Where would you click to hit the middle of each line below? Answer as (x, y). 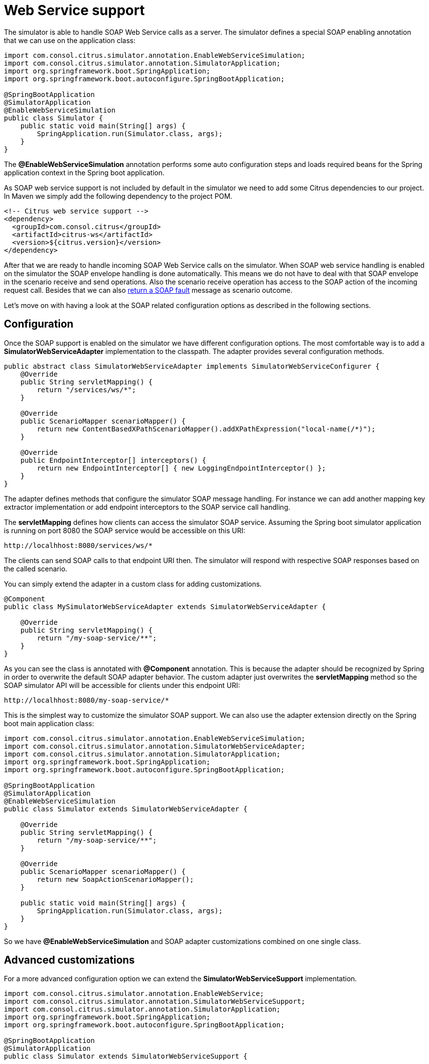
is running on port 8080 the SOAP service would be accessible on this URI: (125, 530)
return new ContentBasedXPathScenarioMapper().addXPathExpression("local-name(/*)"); (206, 429)
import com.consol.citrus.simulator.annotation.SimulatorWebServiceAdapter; (155, 746)
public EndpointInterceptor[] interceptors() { (113, 460)
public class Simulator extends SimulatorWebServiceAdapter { (126, 809)
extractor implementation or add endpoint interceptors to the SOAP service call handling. (147, 507)
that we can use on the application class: (70, 40)
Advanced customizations (70, 960)
